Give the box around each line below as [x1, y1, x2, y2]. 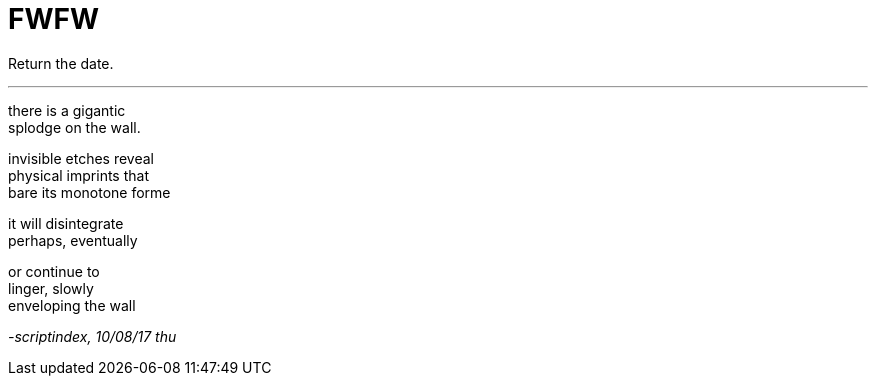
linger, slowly [8, 279, 94, 297]
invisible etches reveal [8, 149, 155, 167]
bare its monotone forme [8, 183, 171, 201]
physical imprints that [8, 166, 149, 184]
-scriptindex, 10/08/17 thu [8, 327, 177, 345]
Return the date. [8, 54, 114, 72]
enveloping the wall [8, 296, 136, 314]
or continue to [8, 262, 100, 280]
